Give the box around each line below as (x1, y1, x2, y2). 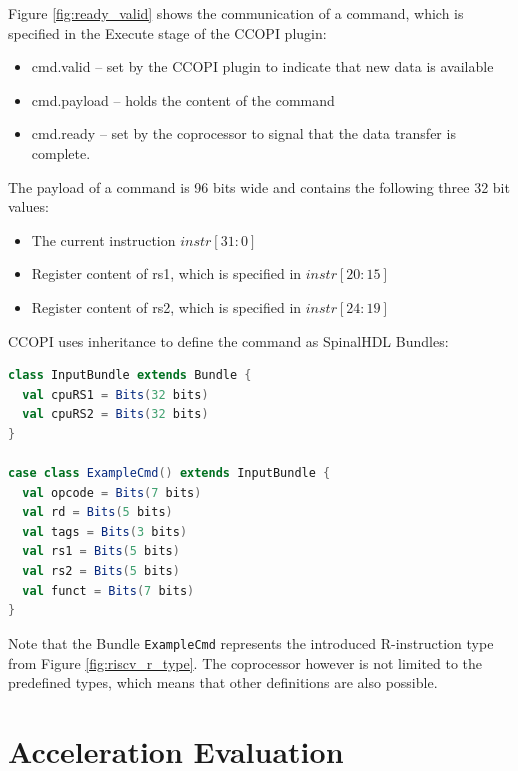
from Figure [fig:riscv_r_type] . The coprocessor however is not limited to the (8, 652, 483, 673)
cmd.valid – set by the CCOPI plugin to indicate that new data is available (31, 56, 494, 77)
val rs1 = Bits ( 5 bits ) (22, 544, 180, 559)
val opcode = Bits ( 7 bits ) (22, 485, 202, 500)
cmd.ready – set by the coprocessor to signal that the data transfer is (31, 123, 456, 144)
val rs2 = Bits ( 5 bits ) (22, 564, 180, 579)
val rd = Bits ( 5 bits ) (22, 505, 173, 520)
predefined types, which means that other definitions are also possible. (8, 672, 438, 693)
